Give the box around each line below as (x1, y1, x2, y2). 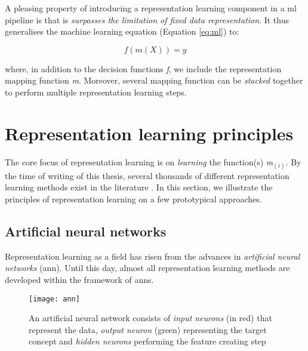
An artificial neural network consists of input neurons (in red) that (29, 312, 272, 324)
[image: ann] (29, 294, 80, 303)
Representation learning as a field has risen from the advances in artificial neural (5, 250, 300, 262)
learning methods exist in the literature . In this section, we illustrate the (5, 181, 273, 193)
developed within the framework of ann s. (5, 273, 154, 286)
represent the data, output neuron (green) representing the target (29, 323, 267, 335)
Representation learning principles (5, 121, 294, 145)
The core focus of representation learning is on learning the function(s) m (5, 155, 273, 168)
